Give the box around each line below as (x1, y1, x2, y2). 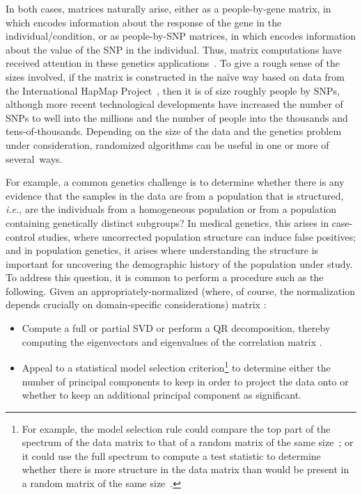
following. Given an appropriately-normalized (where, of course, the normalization (6, 283, 356, 298)
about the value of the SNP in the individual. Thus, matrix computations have (6, 42, 342, 56)
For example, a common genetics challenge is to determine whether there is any (6, 175, 345, 189)
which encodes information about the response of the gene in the (6, 15, 282, 29)
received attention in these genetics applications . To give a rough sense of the (6, 56, 340, 70)
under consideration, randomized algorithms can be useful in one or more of (6, 137, 329, 152)
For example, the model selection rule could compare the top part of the (22, 421, 331, 436)
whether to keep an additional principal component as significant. (22, 388, 302, 402)
